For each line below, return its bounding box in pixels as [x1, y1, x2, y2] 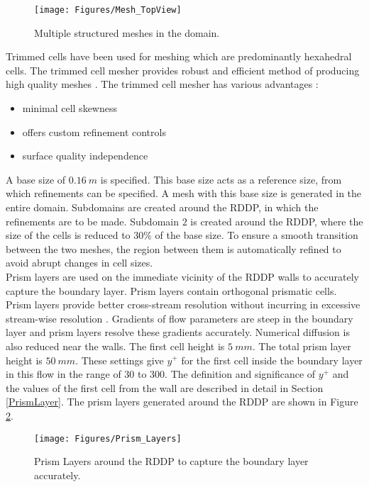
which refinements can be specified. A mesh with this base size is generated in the [6, 186, 362, 201]
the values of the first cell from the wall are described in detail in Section [6, 380, 324, 395]
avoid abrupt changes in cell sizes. [6, 255, 153, 270]
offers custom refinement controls [22, 124, 166, 139]
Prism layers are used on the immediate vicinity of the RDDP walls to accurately [6, 269, 360, 284]
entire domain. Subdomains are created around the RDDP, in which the [6, 200, 319, 214]
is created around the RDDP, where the [190, 213, 363, 228]
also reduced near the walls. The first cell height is [6, 338, 225, 353]
